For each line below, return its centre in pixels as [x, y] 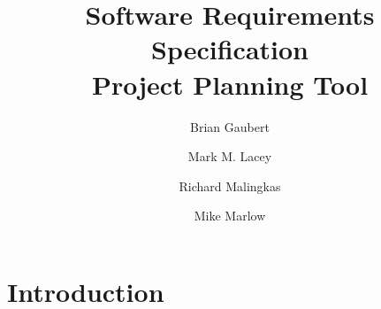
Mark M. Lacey [230, 156]
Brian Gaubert [230, 126]
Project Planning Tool [230, 84]
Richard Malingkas [230, 185]
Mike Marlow [230, 216]
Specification [230, 49]
